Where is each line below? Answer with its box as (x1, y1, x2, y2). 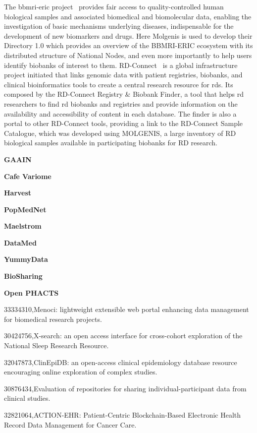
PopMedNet (4, 204, 47, 214)
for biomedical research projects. (4, 313, 102, 324)
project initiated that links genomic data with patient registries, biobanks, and (4, 69, 243, 80)
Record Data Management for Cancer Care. (4, 419, 137, 430)
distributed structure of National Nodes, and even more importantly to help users (4, 50, 252, 60)
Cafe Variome (4, 171, 51, 181)
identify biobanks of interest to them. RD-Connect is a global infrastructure (4, 60, 238, 70)
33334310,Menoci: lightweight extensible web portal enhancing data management (4, 304, 249, 314)
